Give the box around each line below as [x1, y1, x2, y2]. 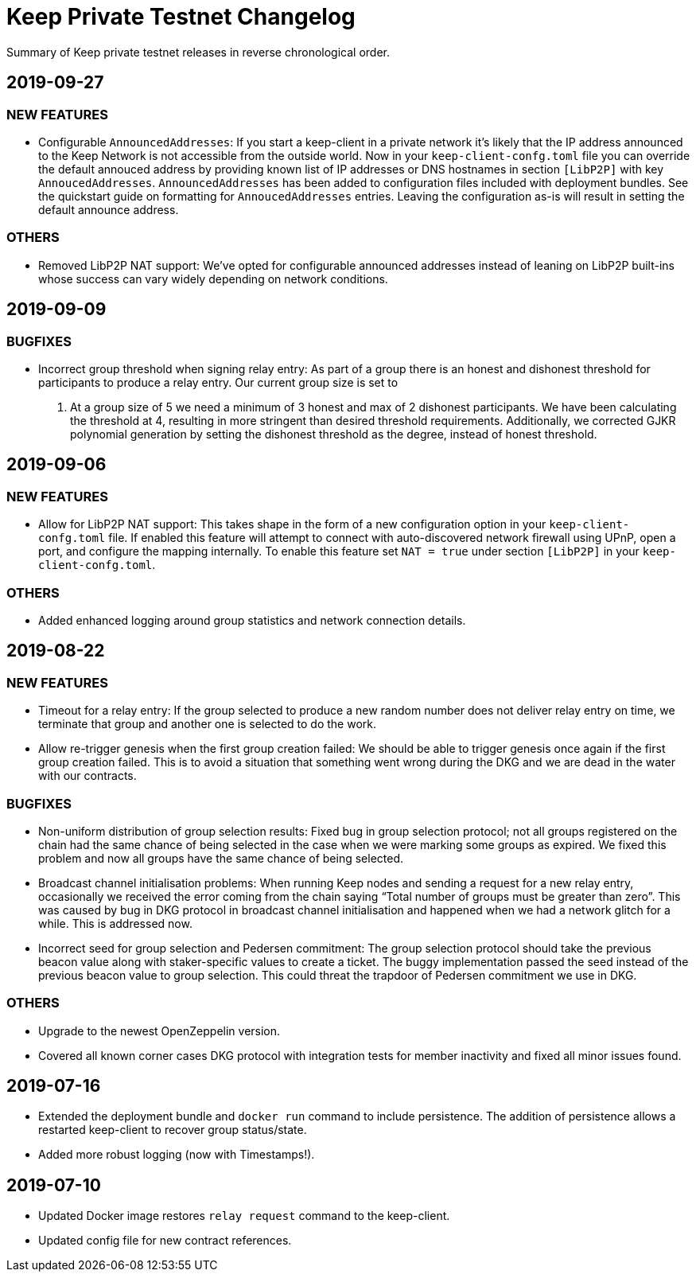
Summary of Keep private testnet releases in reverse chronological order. [6, 45, 390, 59]
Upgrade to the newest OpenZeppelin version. [38, 1023, 281, 1038]
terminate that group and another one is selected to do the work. [38, 717, 377, 731]
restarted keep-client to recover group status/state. [38, 1123, 307, 1137]
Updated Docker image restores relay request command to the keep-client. [38, 1209, 450, 1223]
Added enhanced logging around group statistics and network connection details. [38, 613, 466, 627]
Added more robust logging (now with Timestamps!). [38, 1147, 315, 1162]
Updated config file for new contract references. [38, 1233, 292, 1248]
